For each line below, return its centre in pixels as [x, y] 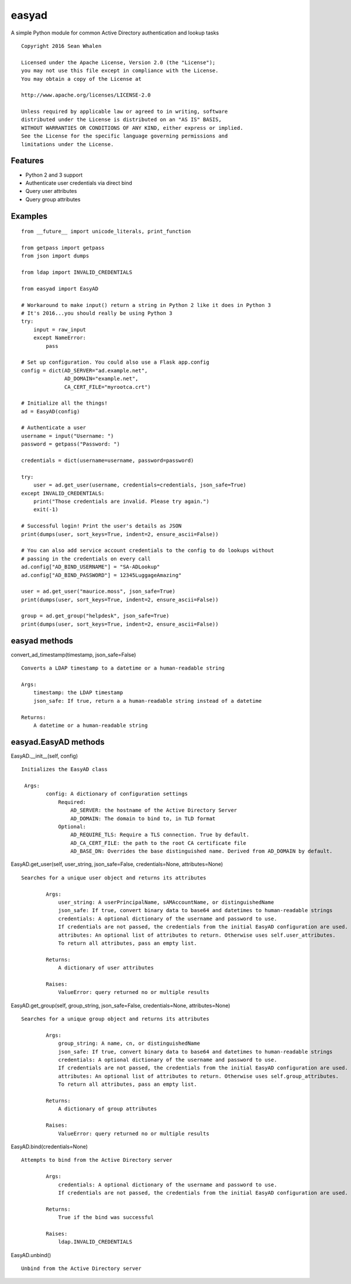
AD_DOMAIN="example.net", [101, 379]
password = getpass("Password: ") [70, 444]
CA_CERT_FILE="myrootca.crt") [108, 387]
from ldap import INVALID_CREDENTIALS [77, 272]
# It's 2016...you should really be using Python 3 [97, 313]
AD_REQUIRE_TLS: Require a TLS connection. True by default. [160, 835]
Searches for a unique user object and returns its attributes [114, 878]
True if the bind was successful [106, 1217]
